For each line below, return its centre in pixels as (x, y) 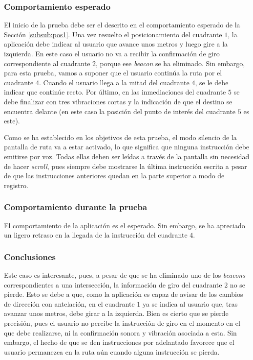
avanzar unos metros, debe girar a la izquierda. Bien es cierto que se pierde (116, 313)
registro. (16, 185)
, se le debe (212, 82)
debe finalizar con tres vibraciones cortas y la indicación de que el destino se (118, 101)
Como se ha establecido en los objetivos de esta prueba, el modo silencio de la (120, 137)
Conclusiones (30, 256)
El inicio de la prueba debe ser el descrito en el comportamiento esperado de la (122, 25)
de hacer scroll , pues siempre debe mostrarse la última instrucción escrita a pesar (126, 166)
